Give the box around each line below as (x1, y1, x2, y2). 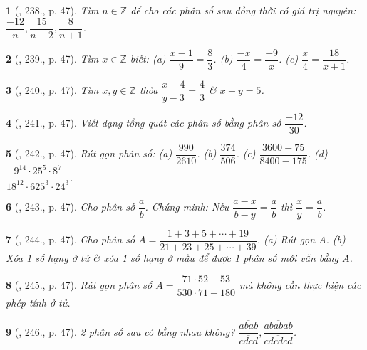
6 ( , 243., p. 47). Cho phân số (6, 199, 135, 214)
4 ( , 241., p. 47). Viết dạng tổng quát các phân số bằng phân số (6, 115, 281, 130)
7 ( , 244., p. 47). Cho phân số (6, 232, 135, 247)
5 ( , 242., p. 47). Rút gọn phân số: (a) (6, 146, 172, 161)
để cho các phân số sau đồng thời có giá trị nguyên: (130, 3, 356, 17)
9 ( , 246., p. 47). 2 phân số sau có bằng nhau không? (6, 324, 235, 339)
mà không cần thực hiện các (239, 277, 361, 292)
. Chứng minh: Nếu (145, 199, 229, 214)
